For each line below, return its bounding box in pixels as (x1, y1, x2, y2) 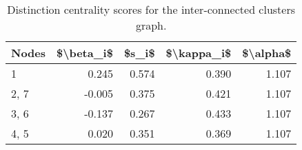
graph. (135, 17, 167, 33)
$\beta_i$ (57, 45, 113, 61)
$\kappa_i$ (165, 45, 232, 61)
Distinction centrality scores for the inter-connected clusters (7, 1, 296, 17)
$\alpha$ (242, 45, 292, 61)
